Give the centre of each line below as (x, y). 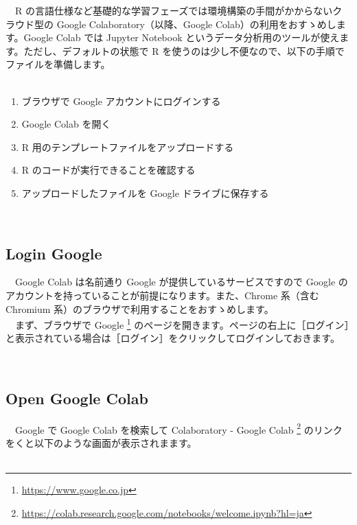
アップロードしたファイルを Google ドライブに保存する (145, 192)
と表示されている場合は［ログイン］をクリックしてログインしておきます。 (173, 338)
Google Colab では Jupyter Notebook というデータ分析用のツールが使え (182, 37)
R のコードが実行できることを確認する (108, 170)
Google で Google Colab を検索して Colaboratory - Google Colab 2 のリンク (178, 428)
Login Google (54, 253)
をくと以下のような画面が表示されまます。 (101, 443)
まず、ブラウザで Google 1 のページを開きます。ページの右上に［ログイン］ (182, 324)
